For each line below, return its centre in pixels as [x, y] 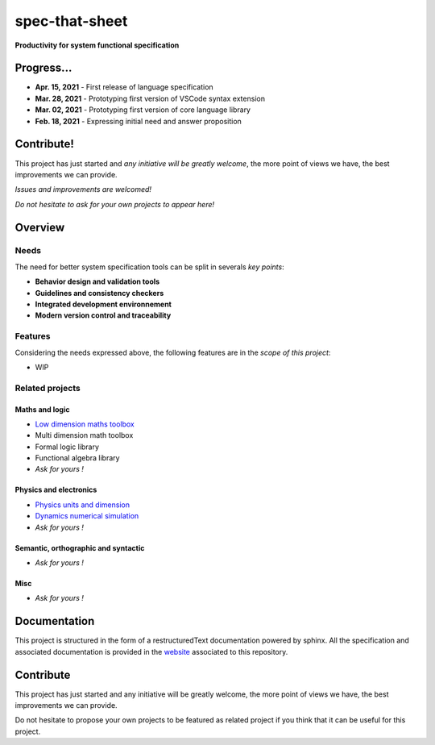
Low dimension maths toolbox [85, 424]
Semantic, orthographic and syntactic [80, 547]
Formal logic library [67, 447]
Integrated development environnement [104, 304]
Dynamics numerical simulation [87, 516]
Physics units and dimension [83, 505]
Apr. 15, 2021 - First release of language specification [124, 87]
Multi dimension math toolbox [84, 435]
